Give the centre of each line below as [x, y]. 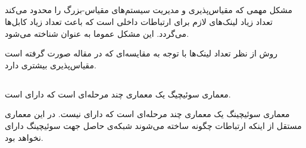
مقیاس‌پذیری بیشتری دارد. [51, 64]
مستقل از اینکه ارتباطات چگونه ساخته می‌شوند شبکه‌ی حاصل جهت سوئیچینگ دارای [153, 125]
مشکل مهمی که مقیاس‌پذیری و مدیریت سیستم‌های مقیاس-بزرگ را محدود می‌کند [149, 10]
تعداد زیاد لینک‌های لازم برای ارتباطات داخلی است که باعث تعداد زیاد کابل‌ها [139, 21]
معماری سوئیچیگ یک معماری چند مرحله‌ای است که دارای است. [118, 94]
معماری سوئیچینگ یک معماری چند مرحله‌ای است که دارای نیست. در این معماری [147, 114]
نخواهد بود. [24, 137]
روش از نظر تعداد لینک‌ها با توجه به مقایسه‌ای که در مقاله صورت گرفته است [141, 53]
